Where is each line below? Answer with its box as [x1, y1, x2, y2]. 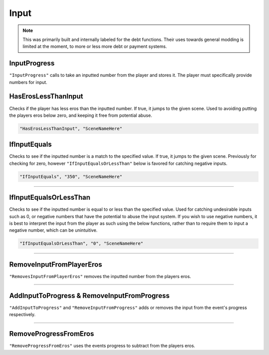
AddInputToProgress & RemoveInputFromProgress [9, 291, 170, 300]
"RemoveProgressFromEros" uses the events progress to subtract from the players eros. [9, 343, 195, 349]
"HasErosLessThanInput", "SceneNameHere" [19, 125, 123, 131]
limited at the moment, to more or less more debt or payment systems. [22, 43, 167, 49]
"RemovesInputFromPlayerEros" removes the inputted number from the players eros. [9, 273, 191, 279]
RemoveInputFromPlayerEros [9, 260, 102, 269]
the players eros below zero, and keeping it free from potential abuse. [9, 112, 152, 118]
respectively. [9, 312, 36, 318]
